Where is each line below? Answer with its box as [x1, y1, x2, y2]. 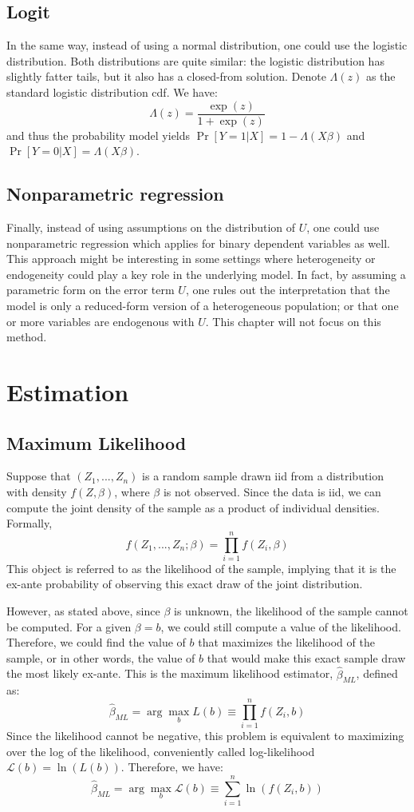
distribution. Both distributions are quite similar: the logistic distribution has [6, 52, 384, 69]
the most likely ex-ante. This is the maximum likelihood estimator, [6, 665, 333, 682]
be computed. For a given [6, 618, 132, 635]
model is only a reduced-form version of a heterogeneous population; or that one [6, 297, 399, 313]
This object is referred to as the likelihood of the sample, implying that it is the [6, 559, 396, 576]
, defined [356, 665, 398, 682]
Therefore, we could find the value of [6, 634, 186, 651]
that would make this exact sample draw [207, 649, 406, 666]
